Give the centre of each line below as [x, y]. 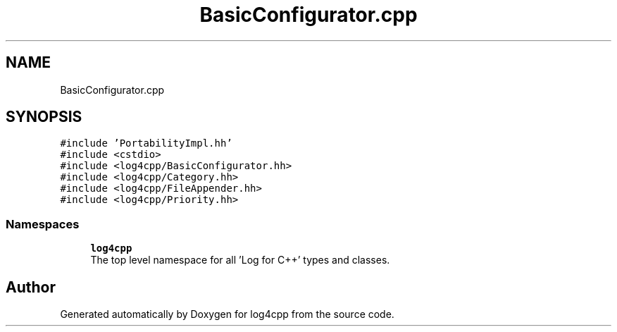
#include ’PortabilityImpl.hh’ [146, 143]
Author [31, 287]
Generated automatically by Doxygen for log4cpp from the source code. [227, 314]
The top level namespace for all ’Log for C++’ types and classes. [240, 260]
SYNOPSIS [44, 117]
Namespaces [43, 224]
